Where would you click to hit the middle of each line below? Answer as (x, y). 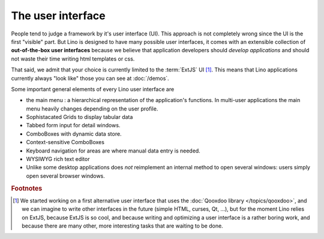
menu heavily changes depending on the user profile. (92, 109)
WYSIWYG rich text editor (58, 159)
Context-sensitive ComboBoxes (65, 142)
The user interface (58, 16)
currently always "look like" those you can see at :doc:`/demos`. (90, 78)
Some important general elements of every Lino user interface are (93, 89)
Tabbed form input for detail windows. (73, 126)
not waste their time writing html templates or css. (73, 59)
